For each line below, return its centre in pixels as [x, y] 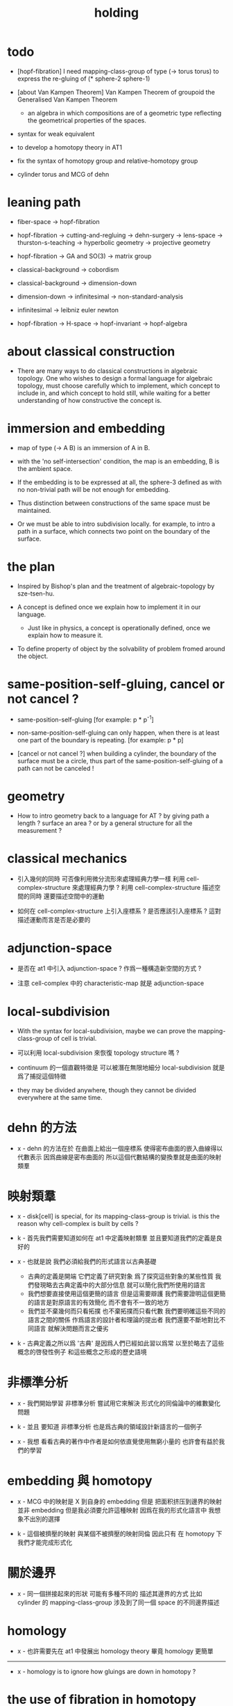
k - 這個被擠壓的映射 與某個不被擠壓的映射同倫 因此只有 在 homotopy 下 [120, 1533]
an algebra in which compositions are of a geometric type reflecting [124, 113]
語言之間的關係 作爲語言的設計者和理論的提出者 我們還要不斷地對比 [123, 1319]
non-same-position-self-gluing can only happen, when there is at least [118, 733]
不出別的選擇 [42, 1519]
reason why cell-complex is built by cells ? [78, 1223]
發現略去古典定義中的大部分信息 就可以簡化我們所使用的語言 [120, 1284]
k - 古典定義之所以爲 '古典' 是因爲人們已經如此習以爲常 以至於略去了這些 [121, 1343]
